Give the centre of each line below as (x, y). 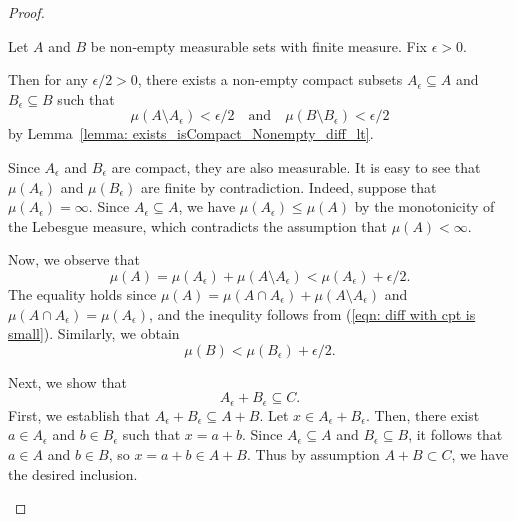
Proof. (26, 12)
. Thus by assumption (313, 453)
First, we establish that (79, 414)
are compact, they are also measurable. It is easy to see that (296, 166)
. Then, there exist (422, 414)
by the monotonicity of (424, 206)
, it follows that (455, 434)
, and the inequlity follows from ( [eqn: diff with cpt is (312, 313)
